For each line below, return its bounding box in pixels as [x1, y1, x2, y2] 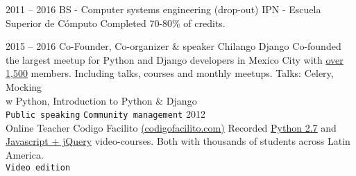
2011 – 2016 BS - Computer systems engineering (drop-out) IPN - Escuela [6, 2, 321, 16]
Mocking [6, 79, 42, 94]
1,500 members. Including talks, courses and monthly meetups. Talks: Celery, [6, 66, 334, 80]
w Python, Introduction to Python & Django [6, 93, 197, 107]
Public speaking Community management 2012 [6, 107, 205, 121]
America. [6, 148, 44, 161]
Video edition [6, 162, 71, 173]
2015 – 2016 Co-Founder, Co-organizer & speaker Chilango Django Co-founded [6, 39, 341, 53]
